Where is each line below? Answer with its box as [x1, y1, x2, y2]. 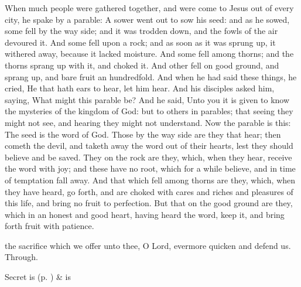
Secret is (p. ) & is [5, 271, 71, 283]
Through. [5, 251, 38, 263]
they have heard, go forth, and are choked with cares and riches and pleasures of [5, 185, 293, 197]
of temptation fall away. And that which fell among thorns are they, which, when [5, 173, 296, 186]
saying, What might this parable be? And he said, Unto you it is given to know [5, 93, 290, 105]
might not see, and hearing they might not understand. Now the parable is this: [5, 116, 291, 128]
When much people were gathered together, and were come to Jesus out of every [5, 2, 294, 13]
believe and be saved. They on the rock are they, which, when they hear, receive [5, 151, 292, 163]
